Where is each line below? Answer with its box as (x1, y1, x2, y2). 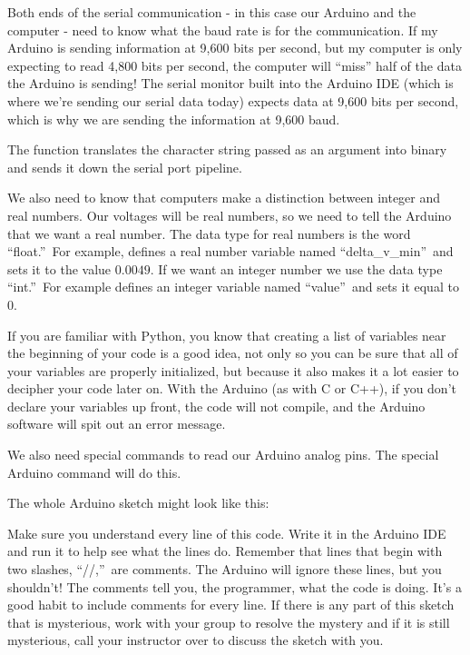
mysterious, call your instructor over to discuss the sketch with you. (7, 630, 384, 650)
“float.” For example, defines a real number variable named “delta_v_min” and (7, 242, 454, 261)
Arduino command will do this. (7, 462, 181, 481)
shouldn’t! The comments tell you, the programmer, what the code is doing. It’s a (7, 577, 462, 596)
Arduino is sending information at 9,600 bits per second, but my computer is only (7, 38, 463, 57)
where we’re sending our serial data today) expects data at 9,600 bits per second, (7, 91, 459, 110)
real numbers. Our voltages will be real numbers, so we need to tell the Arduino (7, 205, 452, 224)
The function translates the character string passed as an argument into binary (7, 140, 447, 159)
